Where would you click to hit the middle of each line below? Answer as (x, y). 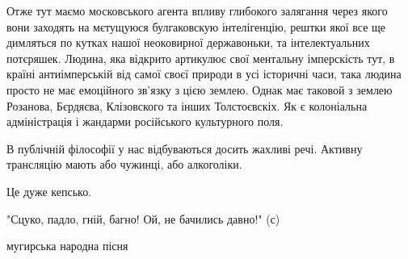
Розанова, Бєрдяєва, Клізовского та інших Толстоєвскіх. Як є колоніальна (187, 105)
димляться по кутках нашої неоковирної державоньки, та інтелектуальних (188, 42)
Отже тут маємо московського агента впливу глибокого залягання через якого (197, 10)
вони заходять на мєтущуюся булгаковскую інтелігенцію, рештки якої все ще (196, 26)
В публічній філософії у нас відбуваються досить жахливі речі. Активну (185, 148)
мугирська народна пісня (67, 246)
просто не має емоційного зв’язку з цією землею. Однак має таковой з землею (200, 89)
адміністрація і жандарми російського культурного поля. (145, 121)
